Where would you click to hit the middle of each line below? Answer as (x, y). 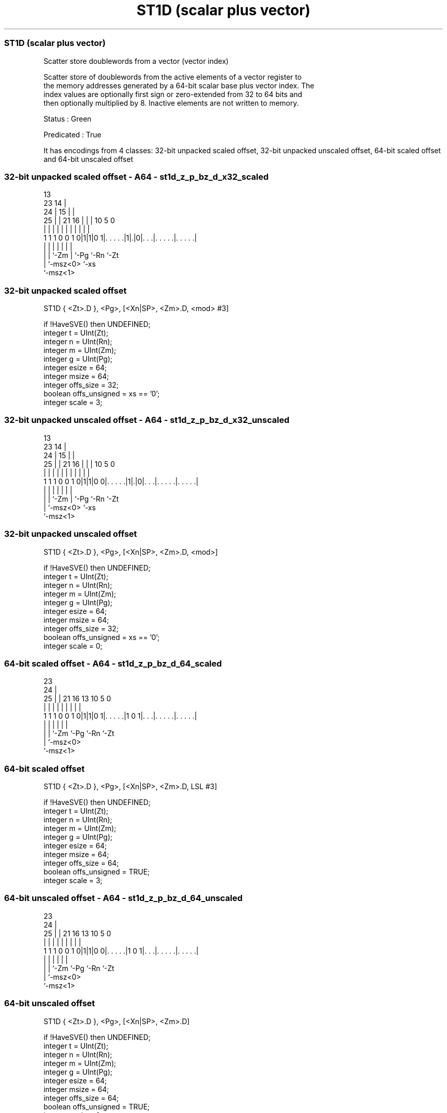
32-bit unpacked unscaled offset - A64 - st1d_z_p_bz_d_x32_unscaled (147, 420)
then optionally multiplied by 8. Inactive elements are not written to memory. (171, 103)
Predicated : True (72, 134)
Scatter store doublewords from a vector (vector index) (136, 61)
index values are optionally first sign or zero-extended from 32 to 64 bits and (173, 94)
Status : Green (68, 119)
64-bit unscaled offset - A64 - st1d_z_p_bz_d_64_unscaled (123, 898)
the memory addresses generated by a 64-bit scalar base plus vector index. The (179, 85)
